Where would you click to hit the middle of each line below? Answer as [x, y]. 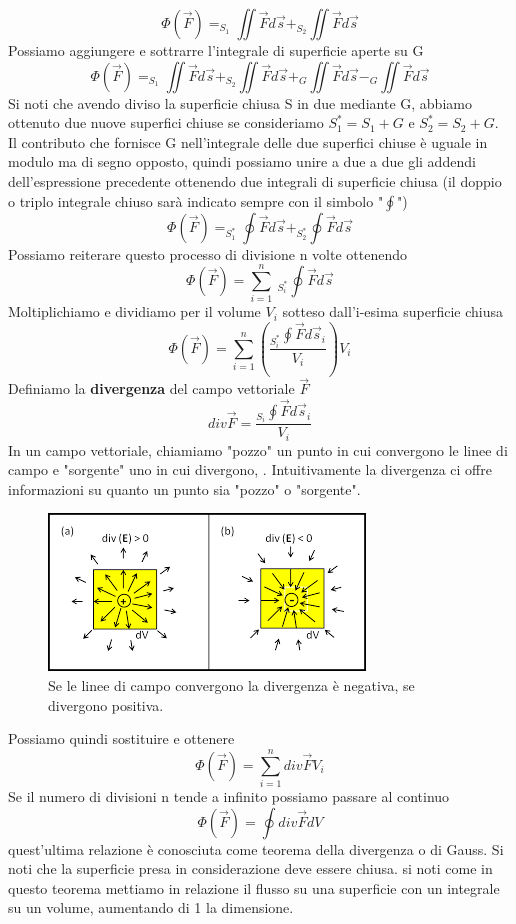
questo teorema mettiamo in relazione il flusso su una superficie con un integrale [254, 887]
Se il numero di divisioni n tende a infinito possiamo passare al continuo [229, 795]
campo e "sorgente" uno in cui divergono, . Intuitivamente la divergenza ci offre [250, 469]
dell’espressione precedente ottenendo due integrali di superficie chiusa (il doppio [255, 180]
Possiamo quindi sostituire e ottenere [121, 738]
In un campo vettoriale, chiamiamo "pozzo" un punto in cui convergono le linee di [258, 449]
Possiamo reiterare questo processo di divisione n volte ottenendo [208, 253]
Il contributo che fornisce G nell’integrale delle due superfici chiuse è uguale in [248, 141]
